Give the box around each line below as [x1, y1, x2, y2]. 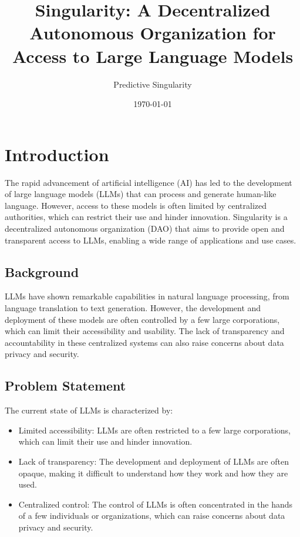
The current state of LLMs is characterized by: [5, 404, 173, 416]
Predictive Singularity [113, 78, 192, 90]
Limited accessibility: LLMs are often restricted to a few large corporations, [18, 423, 291, 436]
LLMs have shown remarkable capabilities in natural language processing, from [5, 290, 289, 302]
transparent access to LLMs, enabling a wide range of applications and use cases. [5, 234, 296, 246]
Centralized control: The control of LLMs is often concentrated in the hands [18, 498, 293, 510]
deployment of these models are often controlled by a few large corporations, [5, 313, 280, 325]
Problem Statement [5, 376, 126, 395]
